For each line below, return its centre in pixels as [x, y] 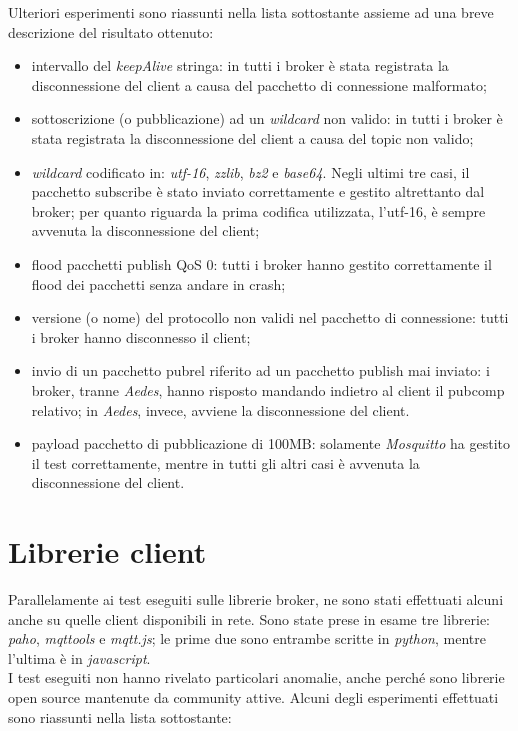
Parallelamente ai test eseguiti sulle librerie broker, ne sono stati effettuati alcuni [256, 599]
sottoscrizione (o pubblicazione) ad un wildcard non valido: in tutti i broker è [267, 118]
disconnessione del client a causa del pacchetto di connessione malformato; [259, 84]
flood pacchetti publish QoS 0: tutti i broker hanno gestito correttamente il [261, 263]
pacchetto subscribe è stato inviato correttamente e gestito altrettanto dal [258, 191]
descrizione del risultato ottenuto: [111, 31]
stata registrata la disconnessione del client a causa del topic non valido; [252, 137]
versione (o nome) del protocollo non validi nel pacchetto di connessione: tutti [270, 317]
